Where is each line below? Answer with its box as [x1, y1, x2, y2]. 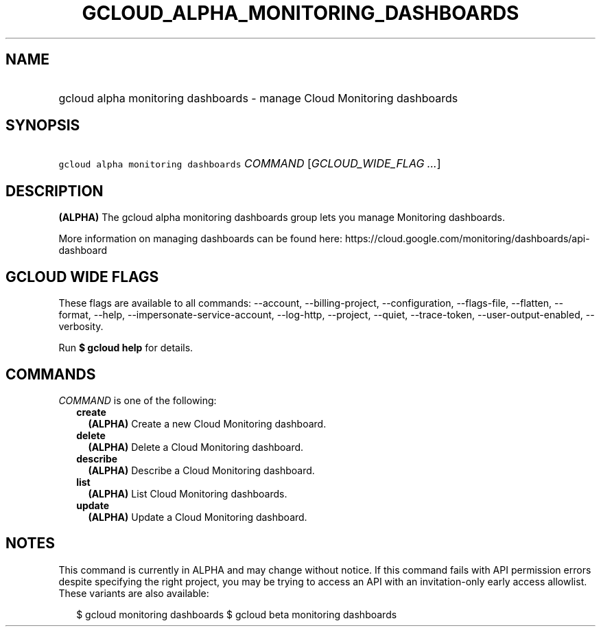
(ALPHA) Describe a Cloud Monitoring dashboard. [88, 464, 315, 476]
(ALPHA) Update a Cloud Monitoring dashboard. [88, 511, 307, 523]
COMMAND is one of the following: [58, 394, 217, 406]
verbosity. [58, 320, 104, 333]
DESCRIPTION [5, 182, 104, 200]
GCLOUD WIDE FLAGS [5, 268, 159, 285]
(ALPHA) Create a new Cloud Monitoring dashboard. [88, 417, 327, 430]
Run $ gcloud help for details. [58, 342, 193, 354]
